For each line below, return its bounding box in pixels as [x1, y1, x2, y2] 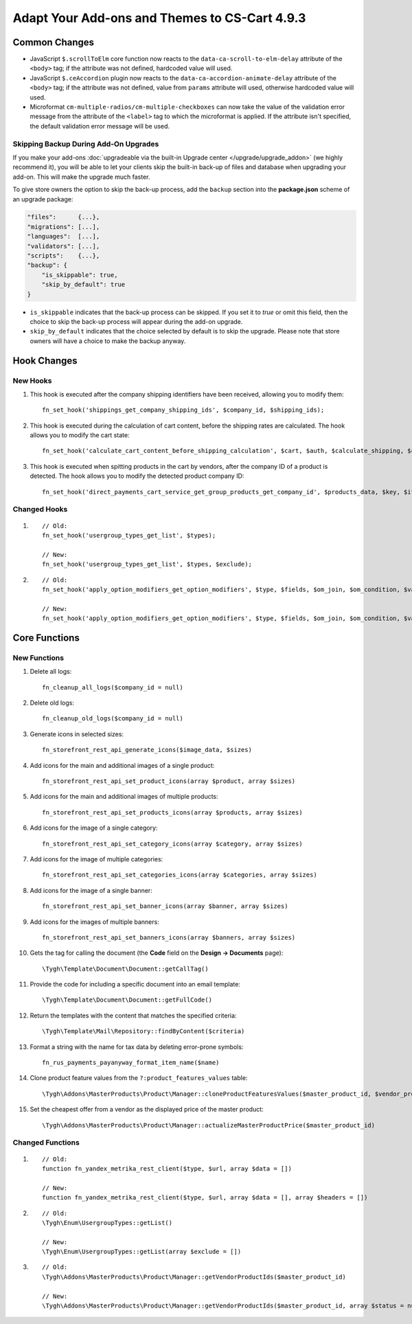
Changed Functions [12, 1138, 80, 1147]
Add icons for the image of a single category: [30, 824, 158, 832]
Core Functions [12, 632, 80, 643]
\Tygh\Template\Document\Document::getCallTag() [42, 964, 209, 973]
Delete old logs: [30, 698, 75, 707]
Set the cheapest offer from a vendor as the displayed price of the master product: [30, 1105, 264, 1114]
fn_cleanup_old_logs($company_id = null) [42, 715, 183, 722]
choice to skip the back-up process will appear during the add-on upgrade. [30, 317, 243, 326]
